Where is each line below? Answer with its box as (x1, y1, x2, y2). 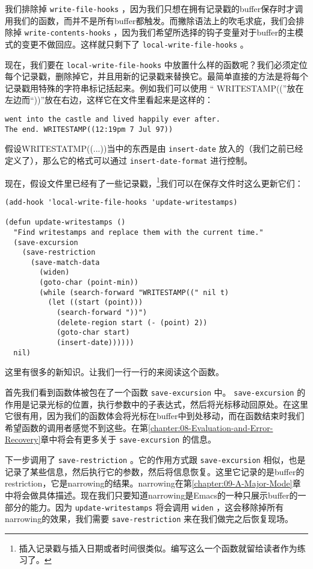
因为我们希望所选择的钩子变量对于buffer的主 (122, 26, 295, 39)
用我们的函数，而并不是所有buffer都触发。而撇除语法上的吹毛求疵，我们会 (5, 14, 296, 26)
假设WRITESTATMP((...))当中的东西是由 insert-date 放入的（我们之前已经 (5, 142, 303, 155)
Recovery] (5, 433, 41, 446)
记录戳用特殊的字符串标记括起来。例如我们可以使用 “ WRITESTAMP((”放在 (5, 81, 304, 94)
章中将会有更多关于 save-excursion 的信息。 (40, 433, 216, 446)
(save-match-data (30, 258, 100, 267)
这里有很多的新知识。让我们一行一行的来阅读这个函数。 (5, 365, 224, 378)
